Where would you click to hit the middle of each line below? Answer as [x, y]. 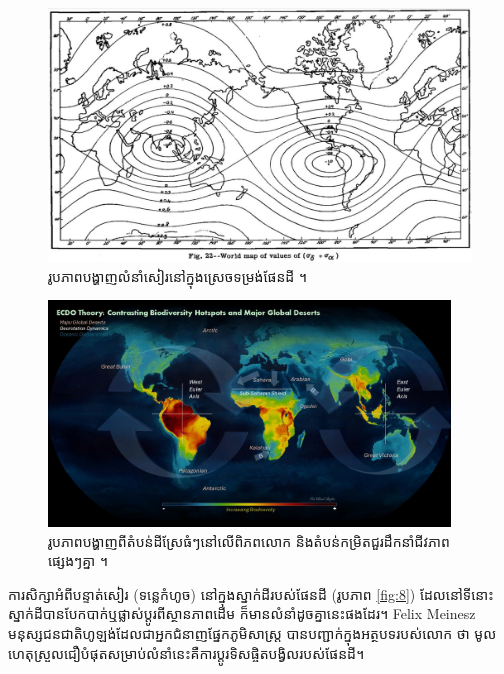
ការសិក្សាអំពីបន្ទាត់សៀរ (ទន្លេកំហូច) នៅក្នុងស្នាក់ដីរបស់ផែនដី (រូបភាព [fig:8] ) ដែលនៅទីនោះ [251, 593]
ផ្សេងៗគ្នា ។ [78, 560]
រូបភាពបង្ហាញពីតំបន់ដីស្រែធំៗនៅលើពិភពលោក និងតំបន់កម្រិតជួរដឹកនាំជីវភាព [249, 540]
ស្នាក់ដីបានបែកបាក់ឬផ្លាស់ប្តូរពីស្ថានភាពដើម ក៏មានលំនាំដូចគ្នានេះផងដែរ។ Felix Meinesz [242, 613]
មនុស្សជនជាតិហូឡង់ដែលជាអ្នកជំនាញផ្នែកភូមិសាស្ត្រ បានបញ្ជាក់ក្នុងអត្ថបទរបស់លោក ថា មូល [252, 632]
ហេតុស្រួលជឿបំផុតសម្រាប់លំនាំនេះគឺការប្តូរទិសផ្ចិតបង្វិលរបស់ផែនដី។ [186, 652]
